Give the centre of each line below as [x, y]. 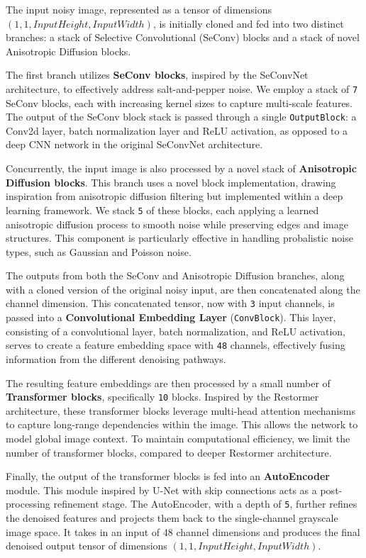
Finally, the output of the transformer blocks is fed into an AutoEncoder [168, 476]
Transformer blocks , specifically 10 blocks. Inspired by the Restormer [162, 397]
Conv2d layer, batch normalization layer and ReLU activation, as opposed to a [177, 130]
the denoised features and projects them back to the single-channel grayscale [172, 518]
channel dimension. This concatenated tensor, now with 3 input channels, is [170, 303]
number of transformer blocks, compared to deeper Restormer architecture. [169, 452]
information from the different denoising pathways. [116, 359]
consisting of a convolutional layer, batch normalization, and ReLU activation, [176, 331]
